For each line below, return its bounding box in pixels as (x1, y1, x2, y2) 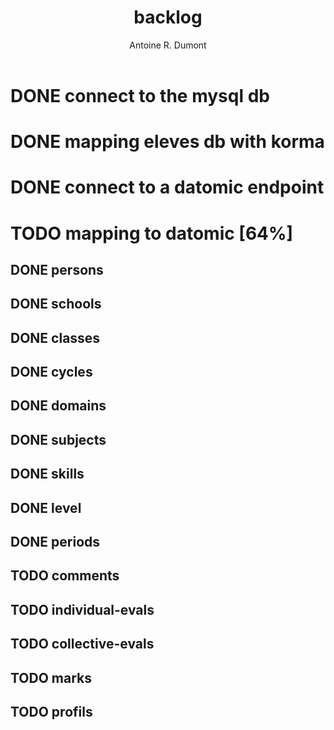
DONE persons (10, 261, 104, 278)
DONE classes (10, 329, 101, 346)
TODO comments (10, 567, 120, 585)
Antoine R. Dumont (129, 39, 207, 51)
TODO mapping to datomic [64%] (10, 222, 294, 245)
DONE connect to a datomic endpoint (10, 176, 325, 199)
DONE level (10, 499, 82, 516)
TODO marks (10, 669, 93, 686)
